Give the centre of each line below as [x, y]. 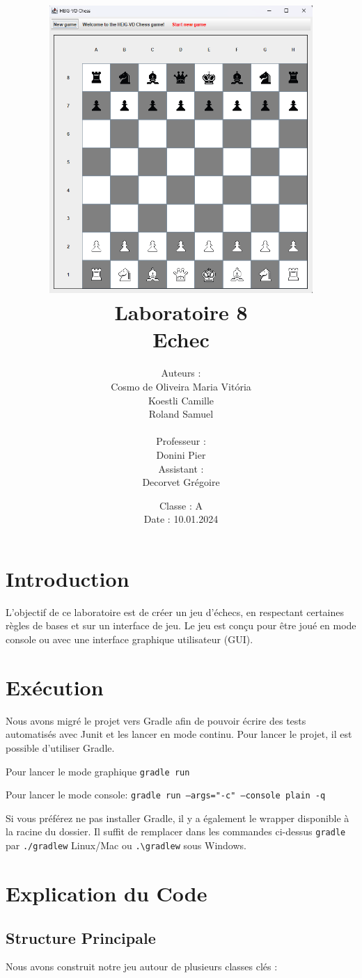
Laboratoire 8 [181, 312]
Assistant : [181, 468]
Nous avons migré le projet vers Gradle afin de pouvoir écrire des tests [156, 720]
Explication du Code [107, 893]
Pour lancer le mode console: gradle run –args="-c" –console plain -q [166, 795]
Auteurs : [181, 373]
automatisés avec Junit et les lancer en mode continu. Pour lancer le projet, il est [179, 734]
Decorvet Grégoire [181, 482]
